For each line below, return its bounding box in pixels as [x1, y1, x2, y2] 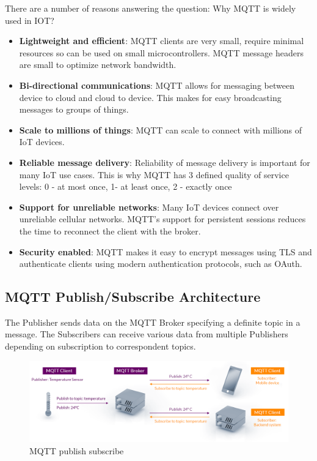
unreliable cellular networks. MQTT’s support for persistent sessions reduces [19, 212, 306, 225]
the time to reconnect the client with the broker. [19, 224, 201, 237]
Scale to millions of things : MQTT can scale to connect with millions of [19, 123, 302, 136]
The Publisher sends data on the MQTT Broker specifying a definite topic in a [5, 315, 301, 328]
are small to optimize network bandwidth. [19, 58, 177, 71]
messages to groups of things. [19, 103, 129, 116]
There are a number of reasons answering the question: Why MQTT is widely [5, 2, 296, 14]
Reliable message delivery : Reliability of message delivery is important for [19, 156, 310, 168]
